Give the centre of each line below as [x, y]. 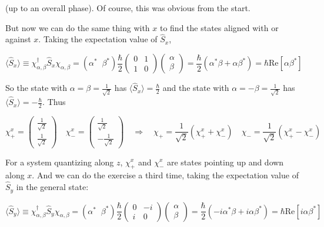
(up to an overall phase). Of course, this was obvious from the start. [128, 8]
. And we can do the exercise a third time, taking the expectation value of [165, 175]
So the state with [36, 88]
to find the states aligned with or [219, 27]
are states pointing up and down [225, 162]
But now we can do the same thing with [78, 27]
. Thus [54, 102]
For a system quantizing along [60, 162]
